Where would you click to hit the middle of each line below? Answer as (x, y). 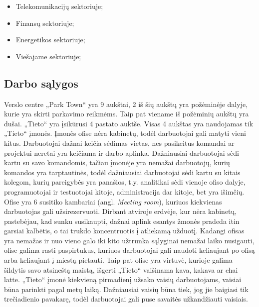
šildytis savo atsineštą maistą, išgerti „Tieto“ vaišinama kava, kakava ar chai (121, 269)
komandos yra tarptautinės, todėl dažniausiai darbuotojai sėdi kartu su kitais (122, 172)
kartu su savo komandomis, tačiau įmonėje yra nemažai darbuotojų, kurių (117, 162)
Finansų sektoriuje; (45, 23)
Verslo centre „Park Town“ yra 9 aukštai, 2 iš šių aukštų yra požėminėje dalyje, (126, 104)
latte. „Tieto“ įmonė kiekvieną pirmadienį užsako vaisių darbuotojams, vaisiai (123, 279)
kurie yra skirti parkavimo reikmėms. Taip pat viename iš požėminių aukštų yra (127, 114)
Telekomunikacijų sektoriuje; (59, 6)
